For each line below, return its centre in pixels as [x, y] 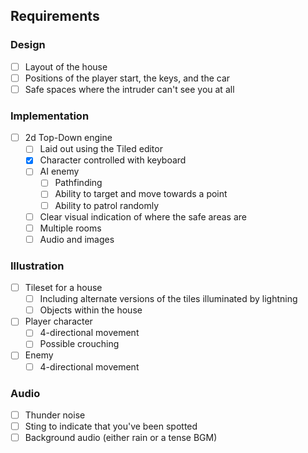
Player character [58, 321]
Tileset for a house [63, 288]
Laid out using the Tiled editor [101, 149]
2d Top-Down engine [68, 138]
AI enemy [59, 171]
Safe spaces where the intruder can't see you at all [129, 89]
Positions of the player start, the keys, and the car [127, 78]
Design [28, 45]
